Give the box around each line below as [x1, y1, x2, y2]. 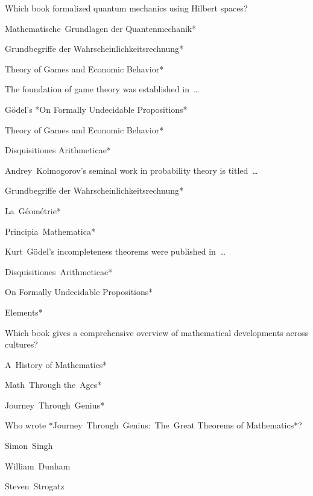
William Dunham [5, 459, 71, 472]
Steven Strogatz [5, 480, 65, 492]
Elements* [5, 305, 43, 318]
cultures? [5, 338, 38, 351]
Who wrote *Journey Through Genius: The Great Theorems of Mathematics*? [5, 419, 302, 431]
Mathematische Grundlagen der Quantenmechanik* [5, 22, 197, 34]
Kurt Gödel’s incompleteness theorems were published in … [5, 245, 226, 258]
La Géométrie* [5, 204, 61, 217]
